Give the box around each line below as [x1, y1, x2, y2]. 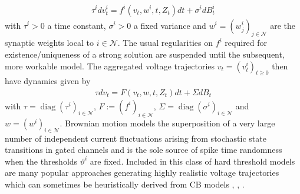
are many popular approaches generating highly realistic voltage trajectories [5, 166, 279, 179]
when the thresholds [5, 155, 78, 167]
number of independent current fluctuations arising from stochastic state [5, 132, 266, 144]
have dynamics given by [5, 75, 91, 87]
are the [270, 19, 295, 31]
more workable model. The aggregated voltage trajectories [5, 59, 215, 72]
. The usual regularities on [117, 36, 213, 49]
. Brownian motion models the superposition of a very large [60, 116, 275, 129]
